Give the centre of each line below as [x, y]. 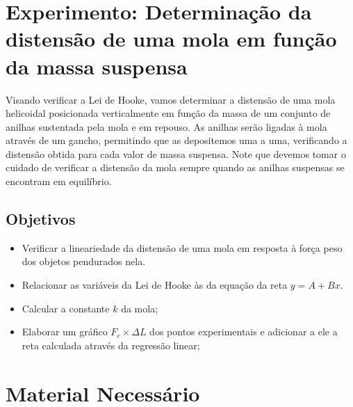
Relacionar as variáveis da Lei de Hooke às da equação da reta [155, 285]
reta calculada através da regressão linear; [111, 345]
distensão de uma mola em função [171, 39]
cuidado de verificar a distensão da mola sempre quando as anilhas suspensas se [175, 167]
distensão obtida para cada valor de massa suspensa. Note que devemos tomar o [176, 153]
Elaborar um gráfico [65, 332]
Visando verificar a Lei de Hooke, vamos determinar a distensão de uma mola [171, 99]
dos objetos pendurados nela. [84, 261]
